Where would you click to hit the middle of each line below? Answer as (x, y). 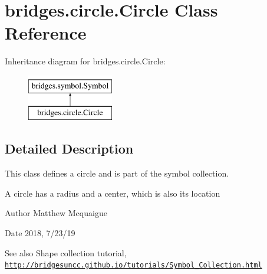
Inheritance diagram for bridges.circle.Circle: (85, 61)
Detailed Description (69, 149)
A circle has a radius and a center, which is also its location (113, 193)
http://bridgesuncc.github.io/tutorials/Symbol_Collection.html (133, 265)
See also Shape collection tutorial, (66, 252)
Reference (46, 33)
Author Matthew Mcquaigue (56, 213)
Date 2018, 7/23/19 (40, 233)
